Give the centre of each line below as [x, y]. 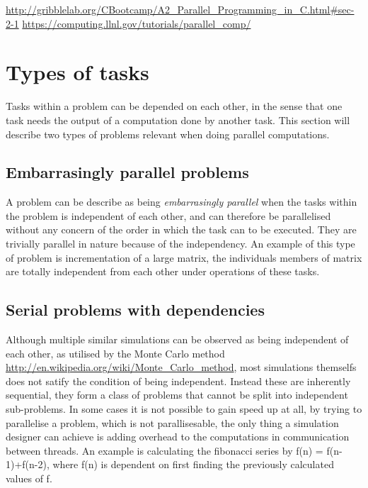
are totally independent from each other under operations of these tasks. [163, 271]
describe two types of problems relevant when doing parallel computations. [168, 134]
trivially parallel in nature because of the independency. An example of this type [180, 244]
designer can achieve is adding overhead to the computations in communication [178, 437]
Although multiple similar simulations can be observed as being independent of [177, 339]
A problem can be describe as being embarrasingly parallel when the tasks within [182, 202]
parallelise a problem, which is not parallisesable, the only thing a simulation [172, 422]
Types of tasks [77, 72]
